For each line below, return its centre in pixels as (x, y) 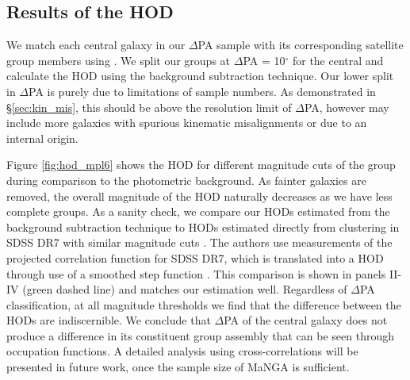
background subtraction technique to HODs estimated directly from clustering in (203, 226)
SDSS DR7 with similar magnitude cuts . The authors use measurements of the (199, 242)
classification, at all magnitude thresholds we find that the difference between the (204, 304)
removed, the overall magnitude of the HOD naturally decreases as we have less (199, 196)
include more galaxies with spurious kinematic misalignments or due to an (187, 123)
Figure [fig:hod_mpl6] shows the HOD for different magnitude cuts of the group (201, 165)
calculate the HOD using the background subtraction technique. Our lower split (200, 76)
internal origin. (42, 138)
